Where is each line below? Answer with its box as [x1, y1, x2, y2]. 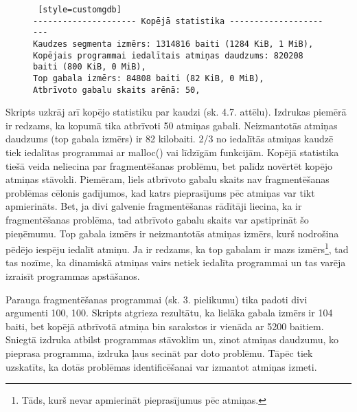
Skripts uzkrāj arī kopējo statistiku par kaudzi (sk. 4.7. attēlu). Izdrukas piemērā [5, 105, 347, 119]
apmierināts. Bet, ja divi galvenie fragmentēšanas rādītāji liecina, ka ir [5, 199, 302, 213]
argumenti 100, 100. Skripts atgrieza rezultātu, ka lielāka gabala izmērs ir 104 [5, 305, 333, 320]
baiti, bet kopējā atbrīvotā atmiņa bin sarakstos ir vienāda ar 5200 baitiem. [5, 318, 324, 333]
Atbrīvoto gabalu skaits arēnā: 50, [33, 85, 200, 95]
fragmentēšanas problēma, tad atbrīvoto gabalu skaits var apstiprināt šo [5, 213, 309, 226]
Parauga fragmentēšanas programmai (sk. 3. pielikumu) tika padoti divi [5, 292, 308, 306]
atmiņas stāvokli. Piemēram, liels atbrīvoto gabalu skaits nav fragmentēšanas [5, 172, 330, 186]
